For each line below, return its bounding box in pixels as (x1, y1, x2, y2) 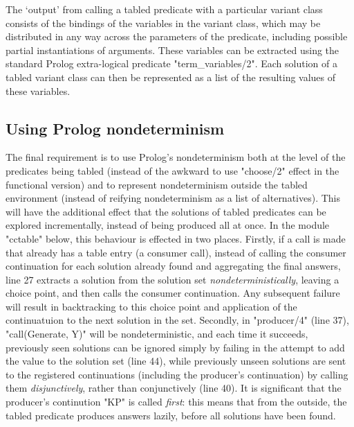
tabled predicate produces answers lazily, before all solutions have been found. (6, 408, 336, 422)
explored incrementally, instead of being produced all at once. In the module (6, 218, 330, 232)
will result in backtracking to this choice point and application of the (6, 299, 297, 313)
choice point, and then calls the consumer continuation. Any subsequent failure (6, 286, 340, 300)
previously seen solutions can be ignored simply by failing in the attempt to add (6, 340, 345, 354)
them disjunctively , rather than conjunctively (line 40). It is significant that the (6, 381, 342, 395)
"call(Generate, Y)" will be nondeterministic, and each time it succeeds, (6, 326, 308, 341)
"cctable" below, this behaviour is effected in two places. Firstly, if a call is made (6, 231, 346, 245)
